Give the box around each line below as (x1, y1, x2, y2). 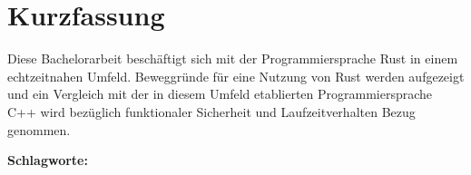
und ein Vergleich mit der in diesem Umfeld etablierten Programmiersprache (7, 84, 433, 103)
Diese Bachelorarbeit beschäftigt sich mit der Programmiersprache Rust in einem (7, 49, 458, 68)
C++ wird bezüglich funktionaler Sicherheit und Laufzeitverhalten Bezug (7, 102, 416, 121)
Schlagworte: (7, 151, 88, 170)
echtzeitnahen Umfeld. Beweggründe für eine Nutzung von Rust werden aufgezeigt (7, 66, 465, 85)
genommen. (7, 120, 71, 139)
